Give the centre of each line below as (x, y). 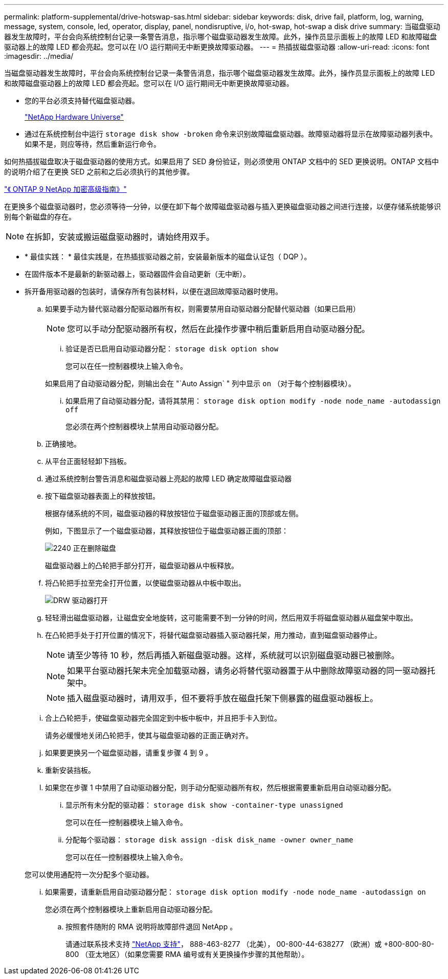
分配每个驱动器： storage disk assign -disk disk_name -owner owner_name (209, 840)
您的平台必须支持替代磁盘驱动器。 (82, 101)
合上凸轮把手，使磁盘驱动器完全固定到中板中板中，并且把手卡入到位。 (163, 718)
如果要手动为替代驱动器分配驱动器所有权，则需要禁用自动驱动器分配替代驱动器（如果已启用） (203, 309)
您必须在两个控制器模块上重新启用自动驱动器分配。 (131, 909)
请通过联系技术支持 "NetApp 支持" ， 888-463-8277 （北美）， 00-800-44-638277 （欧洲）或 (224, 944)
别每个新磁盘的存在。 (40, 217)
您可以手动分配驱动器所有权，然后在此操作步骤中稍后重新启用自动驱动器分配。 (219, 329)
